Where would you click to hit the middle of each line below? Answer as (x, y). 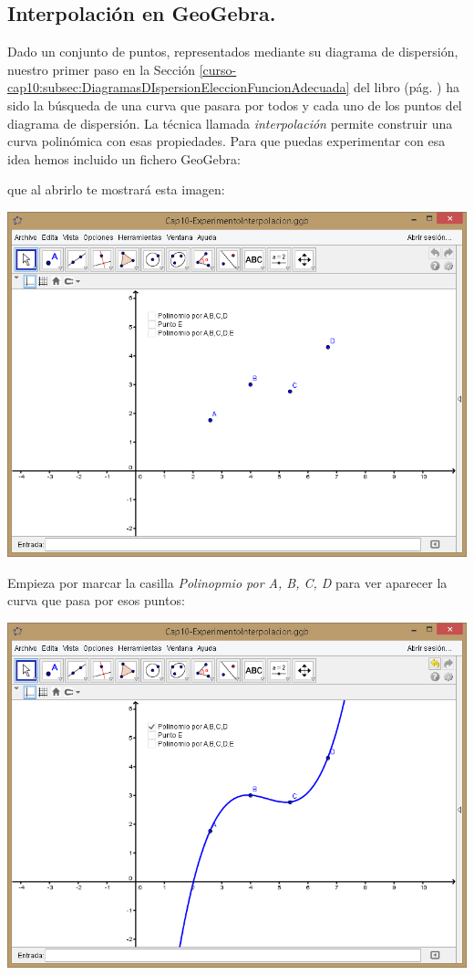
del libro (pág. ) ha (407, 87)
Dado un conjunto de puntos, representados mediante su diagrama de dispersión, (233, 52)
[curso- (218, 69)
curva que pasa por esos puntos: (96, 600)
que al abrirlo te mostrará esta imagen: (116, 189)
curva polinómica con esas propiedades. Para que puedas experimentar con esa (227, 141)
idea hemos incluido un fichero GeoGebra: (124, 158)
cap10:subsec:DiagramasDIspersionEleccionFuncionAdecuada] (179, 87)
